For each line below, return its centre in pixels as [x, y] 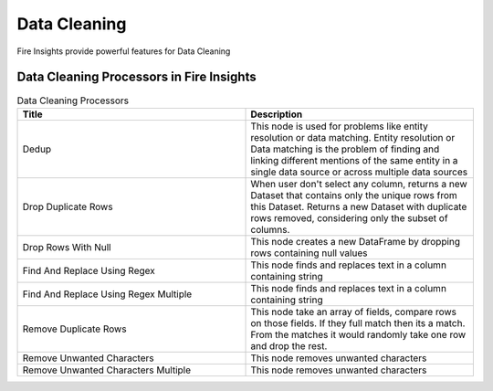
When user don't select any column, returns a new [359, 184]
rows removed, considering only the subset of [349, 217]
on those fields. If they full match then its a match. [358, 322]
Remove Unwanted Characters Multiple [107, 370]
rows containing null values [309, 253]
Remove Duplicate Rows [74, 329]
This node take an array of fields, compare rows [353, 312]
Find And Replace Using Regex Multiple [107, 294]
